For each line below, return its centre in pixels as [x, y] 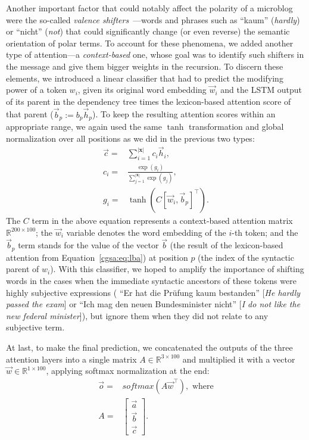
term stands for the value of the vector [88, 245]
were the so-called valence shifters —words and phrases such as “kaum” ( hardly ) [153, 19]
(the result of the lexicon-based [227, 245]
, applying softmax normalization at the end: [128, 371]
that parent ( [30, 114]
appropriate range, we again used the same [84, 127]
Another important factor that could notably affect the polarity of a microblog [149, 8]
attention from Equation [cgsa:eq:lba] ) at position [97, 257]
